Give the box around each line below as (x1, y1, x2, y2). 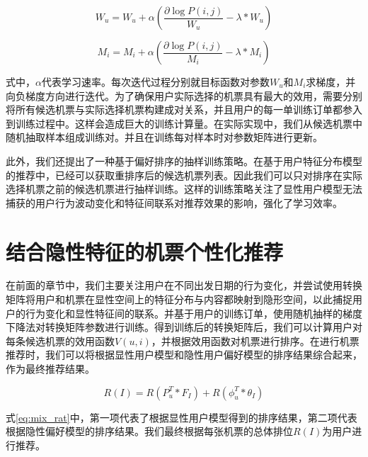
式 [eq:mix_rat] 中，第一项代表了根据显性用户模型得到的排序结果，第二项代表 (6, 410, 357, 424)
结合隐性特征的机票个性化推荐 (6, 237, 284, 266)
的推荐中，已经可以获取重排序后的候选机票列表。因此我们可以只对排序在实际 (6, 167, 362, 182)
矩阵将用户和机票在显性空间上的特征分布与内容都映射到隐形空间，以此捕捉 (6, 292, 352, 307)
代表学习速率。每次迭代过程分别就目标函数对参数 (41, 74, 270, 89)
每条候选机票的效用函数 (6, 333, 115, 348)
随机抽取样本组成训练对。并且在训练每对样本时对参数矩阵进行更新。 (6, 130, 323, 145)
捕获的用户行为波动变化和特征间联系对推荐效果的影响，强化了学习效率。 (6, 195, 343, 210)
